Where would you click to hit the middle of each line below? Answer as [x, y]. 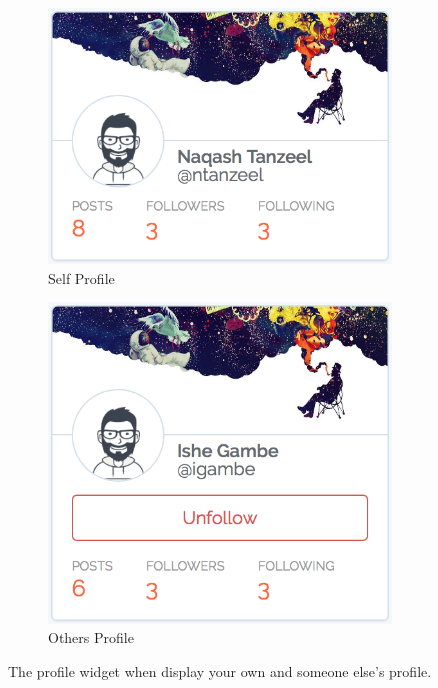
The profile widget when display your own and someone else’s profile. [220, 670]
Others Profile [91, 637]
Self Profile [81, 277]
